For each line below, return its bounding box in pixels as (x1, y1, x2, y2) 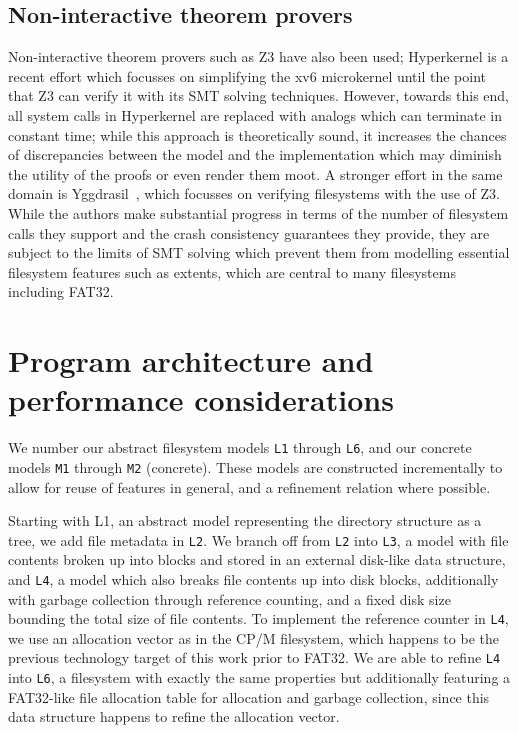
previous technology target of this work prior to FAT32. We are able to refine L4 (8, 647, 501, 668)
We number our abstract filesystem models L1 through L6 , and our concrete (8, 437, 472, 458)
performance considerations (8, 379, 394, 420)
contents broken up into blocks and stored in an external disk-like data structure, (8, 549, 506, 570)
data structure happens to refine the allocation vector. (8, 706, 340, 727)
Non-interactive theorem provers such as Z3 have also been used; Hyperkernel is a (8, 46, 509, 67)
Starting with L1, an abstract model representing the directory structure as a (8, 510, 482, 531)
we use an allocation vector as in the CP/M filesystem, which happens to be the (8, 627, 499, 648)
